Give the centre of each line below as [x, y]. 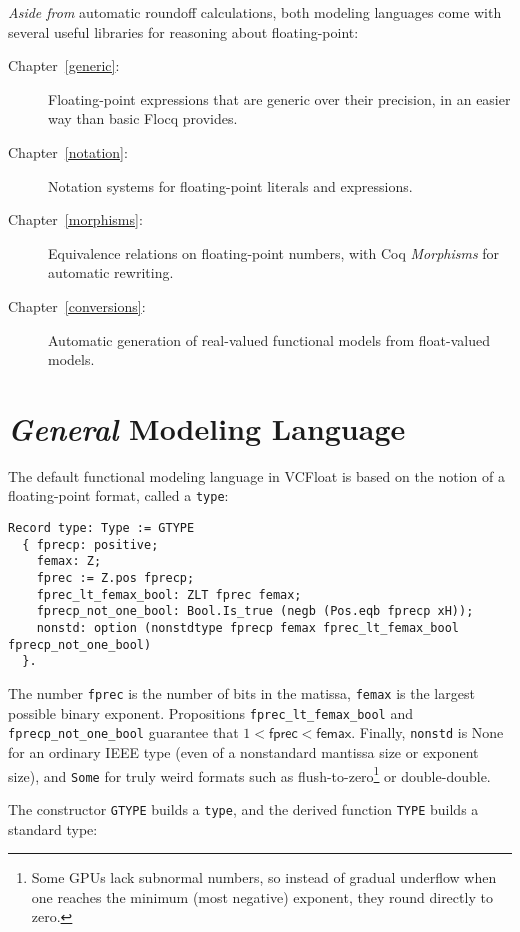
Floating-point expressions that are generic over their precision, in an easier [279, 98]
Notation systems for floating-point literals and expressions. [230, 185]
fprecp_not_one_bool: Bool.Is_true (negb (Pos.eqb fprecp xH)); [255, 611]
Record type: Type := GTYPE [101, 528]
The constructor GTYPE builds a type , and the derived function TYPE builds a [243, 808]
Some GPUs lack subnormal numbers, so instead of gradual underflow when [264, 877]
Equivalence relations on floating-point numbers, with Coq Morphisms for [274, 252]
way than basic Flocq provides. [143, 118]
